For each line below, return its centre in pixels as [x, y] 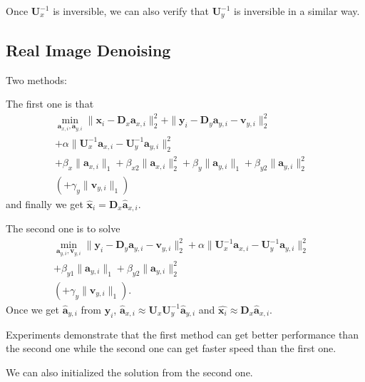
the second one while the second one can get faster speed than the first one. [171, 348]
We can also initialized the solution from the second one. [129, 372]
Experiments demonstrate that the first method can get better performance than [182, 334]
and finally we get [45, 203]
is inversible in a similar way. [297, 11]
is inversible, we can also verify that [131, 11]
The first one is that [50, 104]
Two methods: [37, 79]
